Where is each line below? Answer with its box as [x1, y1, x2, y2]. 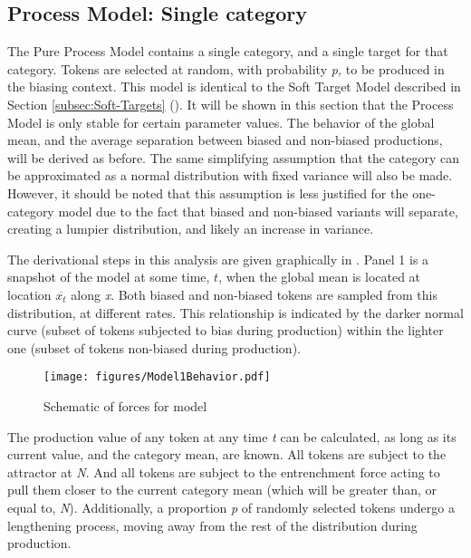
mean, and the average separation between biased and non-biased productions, [7, 130, 443, 149]
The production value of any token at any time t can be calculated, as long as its [7, 427, 457, 446]
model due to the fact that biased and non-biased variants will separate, [58, 201, 458, 220]
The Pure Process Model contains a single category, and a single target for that [7, 42, 448, 61]
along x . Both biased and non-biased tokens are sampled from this [71, 284, 437, 303]
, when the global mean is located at [218, 267, 421, 286]
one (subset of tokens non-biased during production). [7, 338, 301, 357]
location [7, 284, 52, 303]
